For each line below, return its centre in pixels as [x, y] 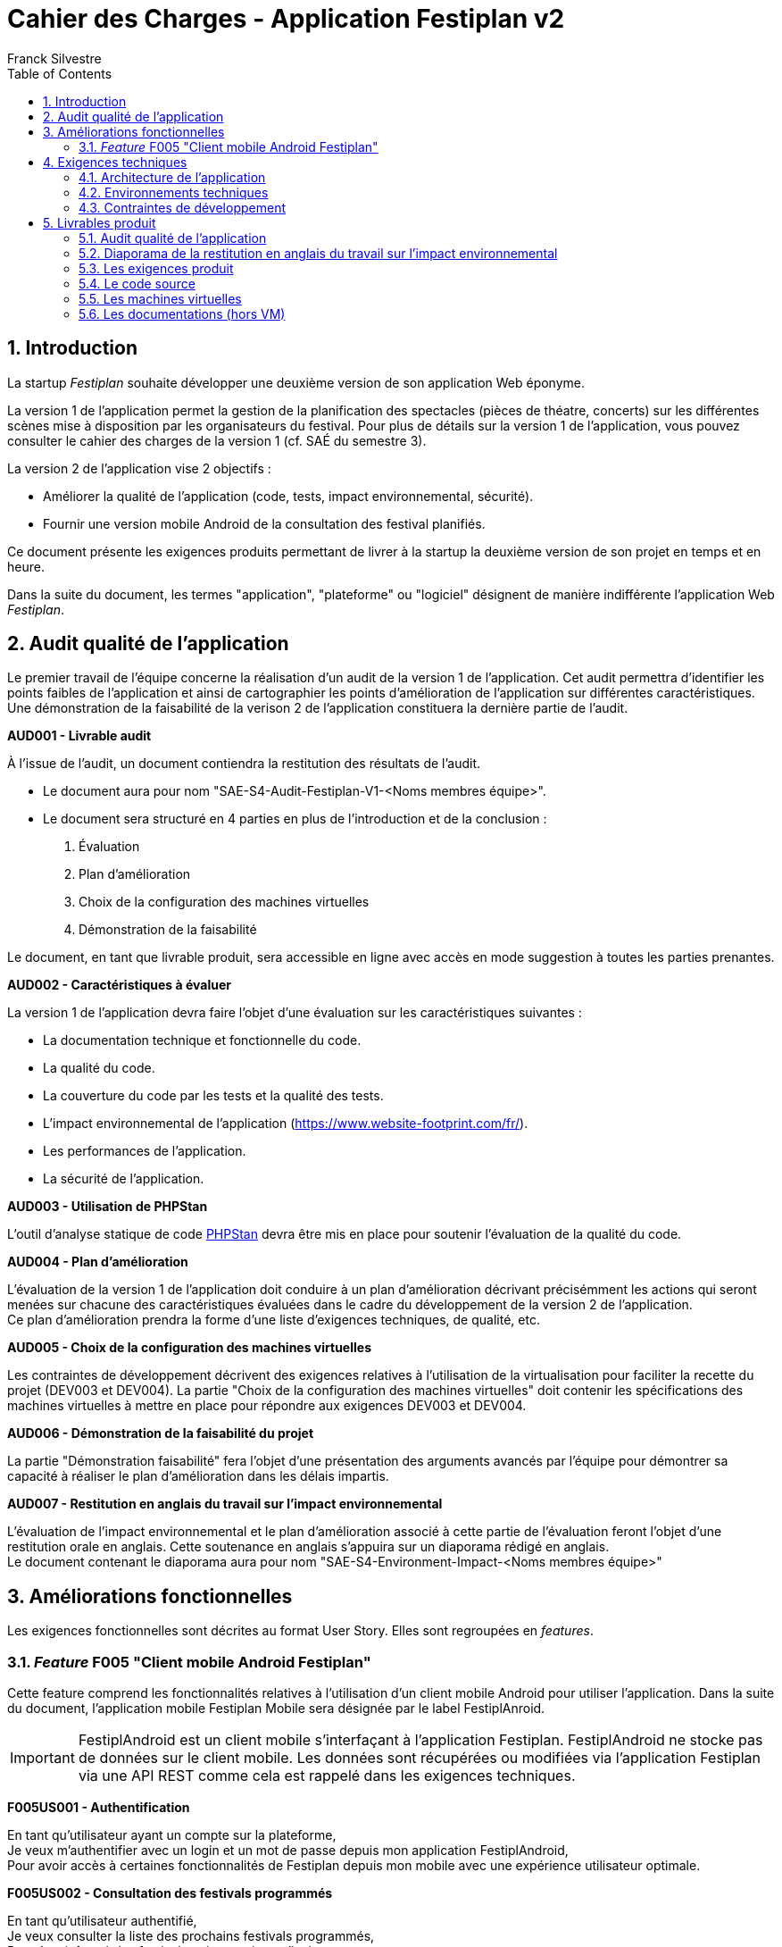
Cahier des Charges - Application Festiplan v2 [286, 19]
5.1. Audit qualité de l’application [173, 238]
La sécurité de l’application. [124, 1179]
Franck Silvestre [54, 58]
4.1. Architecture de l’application [172, 177]
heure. [26, 566]
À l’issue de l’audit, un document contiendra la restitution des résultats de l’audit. [244, 764]
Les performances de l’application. [145, 1151]
